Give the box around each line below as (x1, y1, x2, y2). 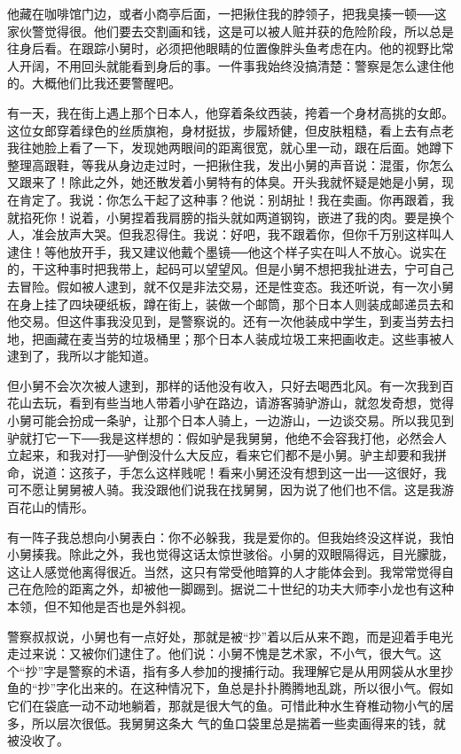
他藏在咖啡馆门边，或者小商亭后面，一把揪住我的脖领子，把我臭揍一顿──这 (7, 4, 447, 22)
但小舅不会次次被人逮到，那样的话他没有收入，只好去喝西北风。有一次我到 (7, 376, 441, 394)
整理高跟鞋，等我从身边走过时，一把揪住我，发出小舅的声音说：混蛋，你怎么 (7, 155, 454, 174)
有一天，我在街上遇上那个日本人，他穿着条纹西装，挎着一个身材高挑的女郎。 (7, 103, 454, 121)
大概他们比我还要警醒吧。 (31, 74, 181, 92)
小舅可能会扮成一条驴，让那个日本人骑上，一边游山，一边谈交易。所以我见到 (7, 411, 454, 430)
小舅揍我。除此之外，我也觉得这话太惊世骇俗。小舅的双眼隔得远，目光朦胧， (7, 545, 454, 564)
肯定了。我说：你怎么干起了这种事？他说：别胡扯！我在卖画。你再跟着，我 (19, 190, 454, 208)
